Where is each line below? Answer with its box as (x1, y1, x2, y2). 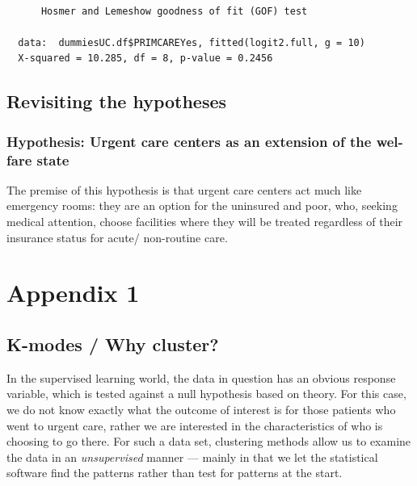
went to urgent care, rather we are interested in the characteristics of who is (6, 417, 383, 434)
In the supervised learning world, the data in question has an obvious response (6, 369, 396, 386)
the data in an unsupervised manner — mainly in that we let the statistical (6, 448, 378, 465)
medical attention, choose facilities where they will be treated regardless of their (6, 213, 403, 230)
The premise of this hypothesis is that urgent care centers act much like (6, 181, 362, 198)
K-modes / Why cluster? (6, 332, 219, 357)
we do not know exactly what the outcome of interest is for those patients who (6, 401, 396, 418)
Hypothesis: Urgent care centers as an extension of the (6, 131, 372, 151)
